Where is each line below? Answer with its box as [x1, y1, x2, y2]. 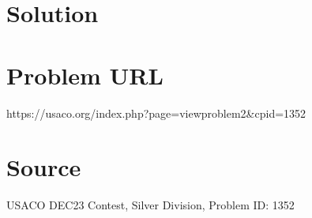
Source [6, 151, 81, 183]
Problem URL [6, 58, 164, 91]
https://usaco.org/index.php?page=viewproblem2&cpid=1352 [6, 104, 306, 121]
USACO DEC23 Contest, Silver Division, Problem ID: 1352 [6, 197, 295, 213]
